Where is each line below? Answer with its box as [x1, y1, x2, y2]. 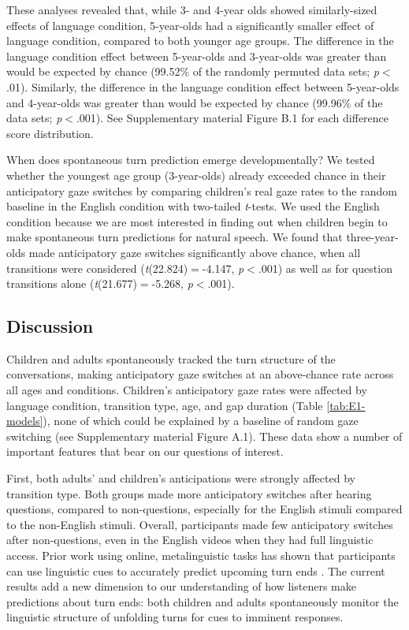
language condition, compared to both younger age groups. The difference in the [6, 32, 394, 49]
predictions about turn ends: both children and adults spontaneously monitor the [6, 593, 399, 609]
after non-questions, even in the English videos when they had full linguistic [6, 531, 374, 548]
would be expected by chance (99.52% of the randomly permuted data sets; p [6, 63, 379, 80]
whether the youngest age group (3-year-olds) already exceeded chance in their [6, 166, 386, 183]
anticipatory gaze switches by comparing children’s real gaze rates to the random [6, 182, 397, 199]
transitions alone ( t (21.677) [6, 275, 137, 292]
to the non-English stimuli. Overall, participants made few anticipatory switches [6, 516, 393, 532]
